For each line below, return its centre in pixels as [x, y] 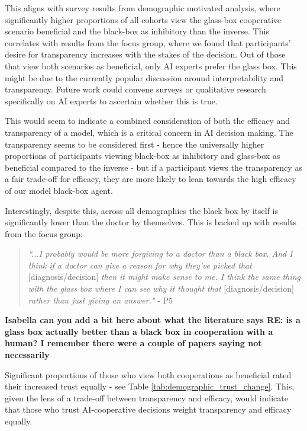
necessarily [27, 355]
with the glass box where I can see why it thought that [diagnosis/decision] [161, 288]
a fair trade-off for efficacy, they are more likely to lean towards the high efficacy [151, 179]
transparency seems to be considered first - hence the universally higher [135, 144]
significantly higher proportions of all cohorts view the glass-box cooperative [143, 19]
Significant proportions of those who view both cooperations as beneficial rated [148, 374]
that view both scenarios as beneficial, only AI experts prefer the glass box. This [151, 66]
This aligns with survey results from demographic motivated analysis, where [143, 8]
